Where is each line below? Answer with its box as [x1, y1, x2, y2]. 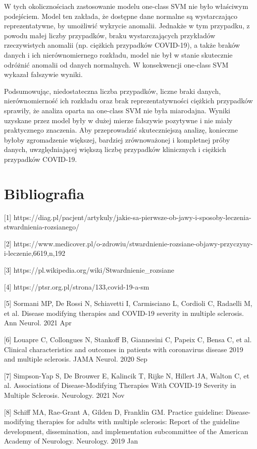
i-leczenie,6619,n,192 [4, 248, 65, 258]
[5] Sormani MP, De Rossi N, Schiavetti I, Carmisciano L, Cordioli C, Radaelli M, [4, 298, 253, 308]
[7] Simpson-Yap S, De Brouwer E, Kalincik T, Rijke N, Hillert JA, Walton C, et [4, 370, 250, 380]
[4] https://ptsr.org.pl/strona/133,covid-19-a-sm [4, 281, 150, 292]
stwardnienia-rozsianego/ [4, 222, 79, 232]
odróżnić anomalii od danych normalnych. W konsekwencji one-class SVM [4, 59, 228, 70]
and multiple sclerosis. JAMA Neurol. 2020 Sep [4, 354, 148, 364]
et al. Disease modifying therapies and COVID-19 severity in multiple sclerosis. [4, 307, 244, 318]
